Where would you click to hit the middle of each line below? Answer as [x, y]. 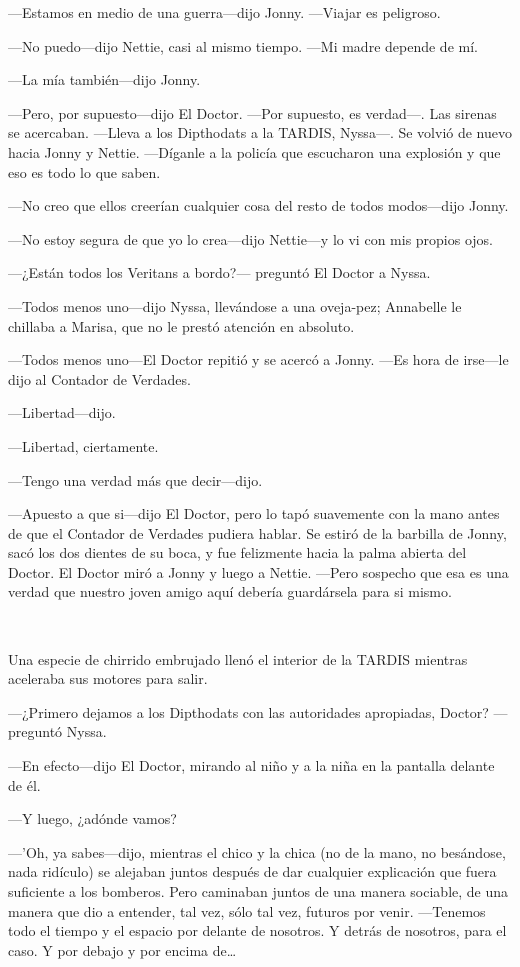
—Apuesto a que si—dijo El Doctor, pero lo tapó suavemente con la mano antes [254, 513]
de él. [24, 784]
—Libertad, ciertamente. [83, 445]
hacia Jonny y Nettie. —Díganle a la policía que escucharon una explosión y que [254, 151]
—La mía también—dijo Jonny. [104, 79]
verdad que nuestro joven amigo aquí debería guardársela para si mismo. [230, 591]
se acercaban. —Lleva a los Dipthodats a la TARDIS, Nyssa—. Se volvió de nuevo [260, 132]
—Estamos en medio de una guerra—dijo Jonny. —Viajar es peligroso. [224, 12]
